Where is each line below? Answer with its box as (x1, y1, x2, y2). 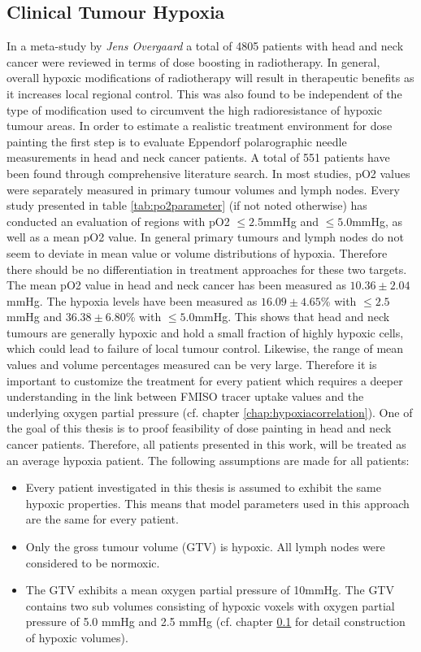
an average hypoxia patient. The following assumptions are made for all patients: (7, 451, 410, 468)
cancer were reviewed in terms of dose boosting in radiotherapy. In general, (7, 53, 380, 70)
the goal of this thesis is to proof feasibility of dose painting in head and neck (7, 419, 392, 437)
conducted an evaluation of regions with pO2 (7, 212, 230, 229)
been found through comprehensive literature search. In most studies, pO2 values (7, 164, 410, 181)
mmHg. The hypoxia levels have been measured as (7, 292, 258, 309)
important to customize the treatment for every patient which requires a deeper (7, 372, 403, 389)
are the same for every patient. (25, 511, 179, 528)
